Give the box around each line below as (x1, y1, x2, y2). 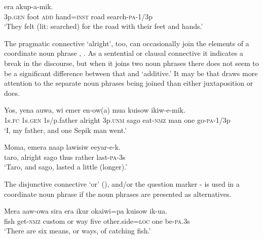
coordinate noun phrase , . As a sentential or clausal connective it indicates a (4, 48, 243, 58)
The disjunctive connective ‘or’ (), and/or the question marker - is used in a (4, 178, 240, 189)
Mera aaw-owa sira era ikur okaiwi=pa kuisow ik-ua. (4, 206, 167, 216)
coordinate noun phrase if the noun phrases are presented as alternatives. (4, 188, 232, 199)
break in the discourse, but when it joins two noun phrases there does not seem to (4, 57, 259, 68)
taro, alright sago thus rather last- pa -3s (4, 151, 126, 162)
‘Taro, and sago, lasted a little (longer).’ (4, 161, 127, 172)
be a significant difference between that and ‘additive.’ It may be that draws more (4, 67, 258, 78)
